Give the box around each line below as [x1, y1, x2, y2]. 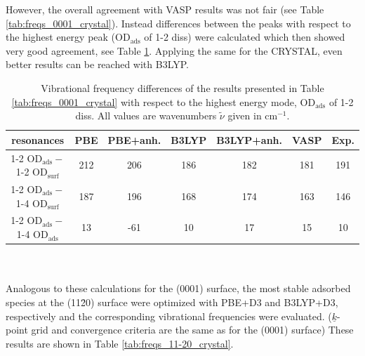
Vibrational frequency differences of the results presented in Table [41, 80, 324, 95]
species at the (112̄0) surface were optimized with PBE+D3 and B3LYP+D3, [6, 294, 338, 309]
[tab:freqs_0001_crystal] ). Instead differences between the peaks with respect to [6, 15, 351, 30]
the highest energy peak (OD [6, 29, 131, 44]
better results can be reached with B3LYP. [6, 57, 190, 72]
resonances [11, 132, 65, 147]
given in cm [227, 108, 278, 123]
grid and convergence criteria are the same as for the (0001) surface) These [31, 322, 354, 337]
